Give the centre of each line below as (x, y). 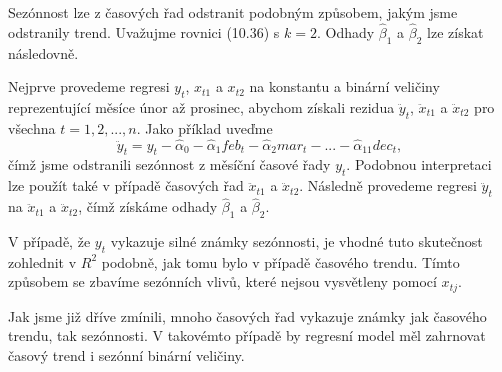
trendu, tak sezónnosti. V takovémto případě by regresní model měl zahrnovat (247, 335)
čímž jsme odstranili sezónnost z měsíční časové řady (169, 164)
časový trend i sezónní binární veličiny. (126, 355)
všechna (32, 127)
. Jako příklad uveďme (204, 127)
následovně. (43, 52)
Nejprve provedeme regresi (89, 86)
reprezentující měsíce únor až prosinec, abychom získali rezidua (201, 107)
